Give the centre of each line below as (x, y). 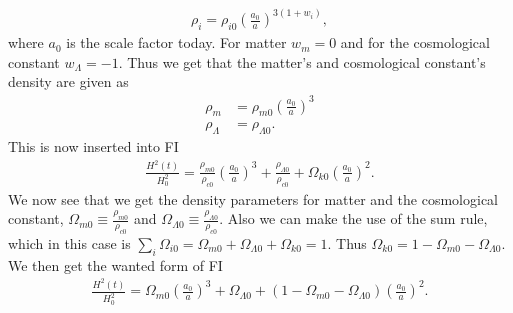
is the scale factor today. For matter (176, 42)
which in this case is (69, 242)
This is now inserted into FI (93, 146)
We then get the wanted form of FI (115, 264)
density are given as (68, 81)
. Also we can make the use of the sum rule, (353, 218)
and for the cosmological (415, 42)
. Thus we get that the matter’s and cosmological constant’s (302, 61)
